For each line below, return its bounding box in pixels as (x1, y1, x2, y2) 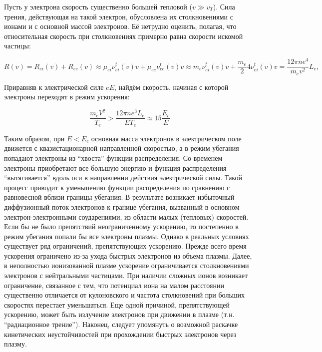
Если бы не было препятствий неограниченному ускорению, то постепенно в (4, 221, 239, 232)
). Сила (213, 1, 235, 11)
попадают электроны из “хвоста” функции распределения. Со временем (4, 152, 223, 163)
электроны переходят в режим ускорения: (4, 91, 130, 102)
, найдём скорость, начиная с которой (114, 81, 229, 92)
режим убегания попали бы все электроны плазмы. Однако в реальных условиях (4, 231, 249, 241)
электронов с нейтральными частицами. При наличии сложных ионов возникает (4, 270, 248, 281)
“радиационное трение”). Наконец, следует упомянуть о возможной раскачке (4, 319, 238, 330)
